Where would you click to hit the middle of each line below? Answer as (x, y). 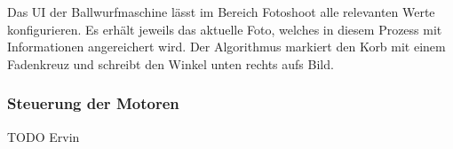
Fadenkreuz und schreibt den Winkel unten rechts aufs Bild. (171, 63)
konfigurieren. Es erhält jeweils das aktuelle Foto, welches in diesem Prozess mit (225, 29)
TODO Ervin (44, 136)
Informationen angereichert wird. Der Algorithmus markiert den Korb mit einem (226, 47)
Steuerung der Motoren (93, 103)
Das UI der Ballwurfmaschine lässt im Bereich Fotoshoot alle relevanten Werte (221, 12)
